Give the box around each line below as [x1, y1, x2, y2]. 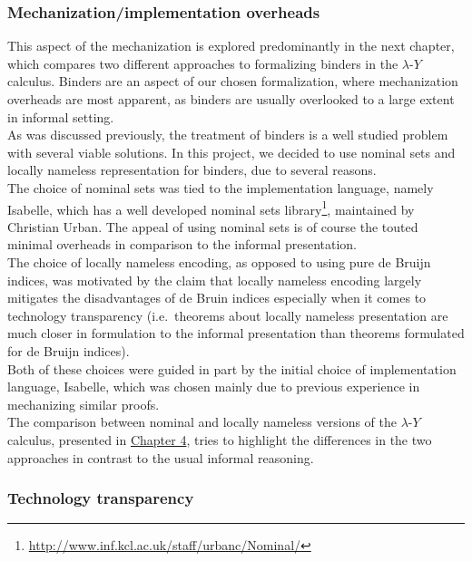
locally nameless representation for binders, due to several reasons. [7, 160, 377, 179]
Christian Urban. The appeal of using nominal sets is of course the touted [7, 217, 418, 236]
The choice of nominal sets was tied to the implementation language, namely [7, 178, 434, 197]
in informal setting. [7, 107, 114, 126]
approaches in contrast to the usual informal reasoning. [7, 448, 314, 467]
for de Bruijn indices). [7, 341, 130, 360]
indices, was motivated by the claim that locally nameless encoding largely [7, 270, 422, 289]
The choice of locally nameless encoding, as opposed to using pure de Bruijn [7, 253, 431, 271]
